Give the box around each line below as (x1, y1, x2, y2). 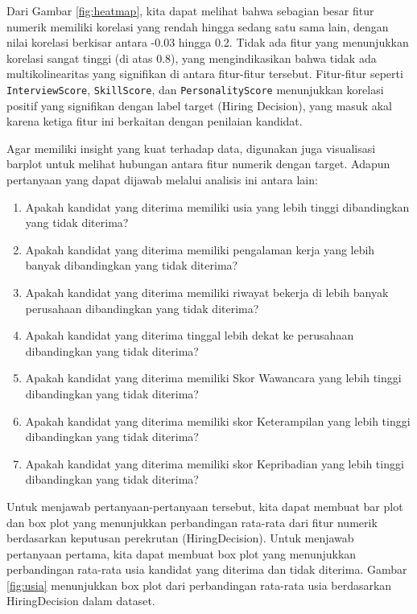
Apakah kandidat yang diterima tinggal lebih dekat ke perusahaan (25, 327, 354, 344)
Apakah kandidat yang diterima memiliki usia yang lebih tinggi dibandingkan (25, 198, 410, 215)
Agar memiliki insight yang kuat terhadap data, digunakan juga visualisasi (6, 139, 376, 156)
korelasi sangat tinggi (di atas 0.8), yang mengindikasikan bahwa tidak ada (6, 49, 377, 66)
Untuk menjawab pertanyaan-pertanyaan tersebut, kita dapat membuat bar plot (6, 497, 403, 514)
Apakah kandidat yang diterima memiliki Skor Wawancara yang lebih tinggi (25, 369, 402, 386)
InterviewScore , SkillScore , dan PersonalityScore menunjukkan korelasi (6, 80, 384, 97)
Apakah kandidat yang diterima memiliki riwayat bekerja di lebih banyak (25, 283, 389, 300)
